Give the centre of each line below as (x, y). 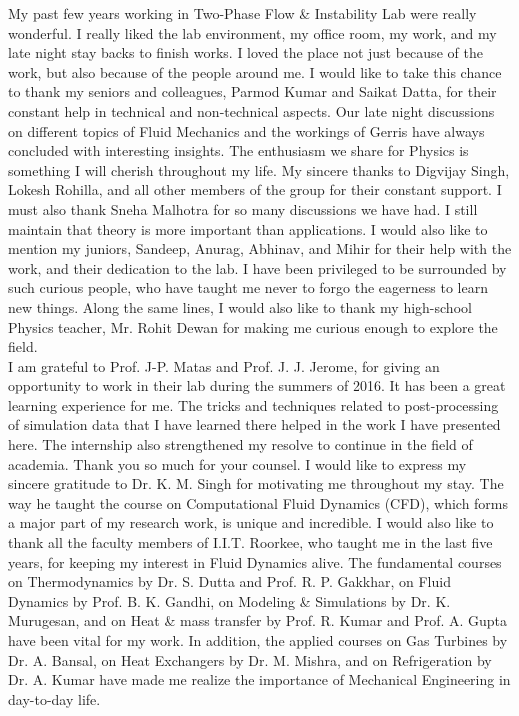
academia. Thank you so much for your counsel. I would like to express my (237, 463)
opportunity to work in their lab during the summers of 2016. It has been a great (257, 385)
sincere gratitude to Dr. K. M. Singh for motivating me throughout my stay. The (256, 483)
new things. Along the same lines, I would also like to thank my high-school (240, 306)
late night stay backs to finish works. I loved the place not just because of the (245, 52)
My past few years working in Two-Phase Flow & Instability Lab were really (242, 13)
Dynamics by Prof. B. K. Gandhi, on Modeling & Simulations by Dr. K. (229, 600)
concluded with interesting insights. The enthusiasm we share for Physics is (238, 150)
